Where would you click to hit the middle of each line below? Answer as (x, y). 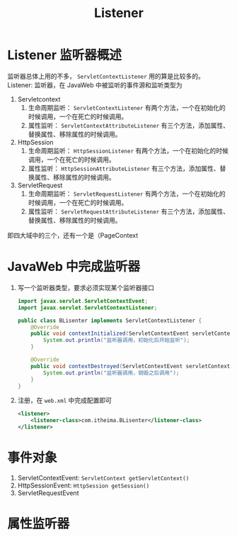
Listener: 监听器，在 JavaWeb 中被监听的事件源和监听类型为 (95, 85)
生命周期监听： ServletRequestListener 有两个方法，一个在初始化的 (127, 194)
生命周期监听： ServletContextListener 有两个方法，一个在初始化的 (127, 107)
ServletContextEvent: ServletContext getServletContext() (103, 477)
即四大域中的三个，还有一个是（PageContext (73, 235)
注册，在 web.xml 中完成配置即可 (64, 400)
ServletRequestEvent (48, 493)
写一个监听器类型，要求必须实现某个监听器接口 (86, 287)
